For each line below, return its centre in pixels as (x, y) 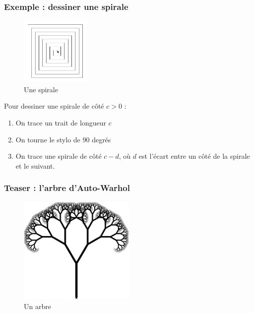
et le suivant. (35, 165)
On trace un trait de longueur (61, 122)
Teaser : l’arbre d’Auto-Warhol (67, 188)
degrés (101, 139)
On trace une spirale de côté (59, 156)
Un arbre (37, 306)
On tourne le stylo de (48, 139)
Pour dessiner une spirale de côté (54, 106)
